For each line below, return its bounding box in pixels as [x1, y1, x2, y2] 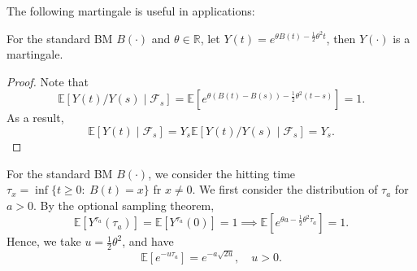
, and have [122, 233, 174, 250]
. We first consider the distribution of [192, 181, 378, 198]
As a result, [7, 109, 64, 126]
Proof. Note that [7, 72, 89, 90]
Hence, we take [7, 233, 81, 250]
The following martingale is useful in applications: [7, 2, 255, 19]
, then [326, 29, 356, 46]
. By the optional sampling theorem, [33, 196, 215, 213]
